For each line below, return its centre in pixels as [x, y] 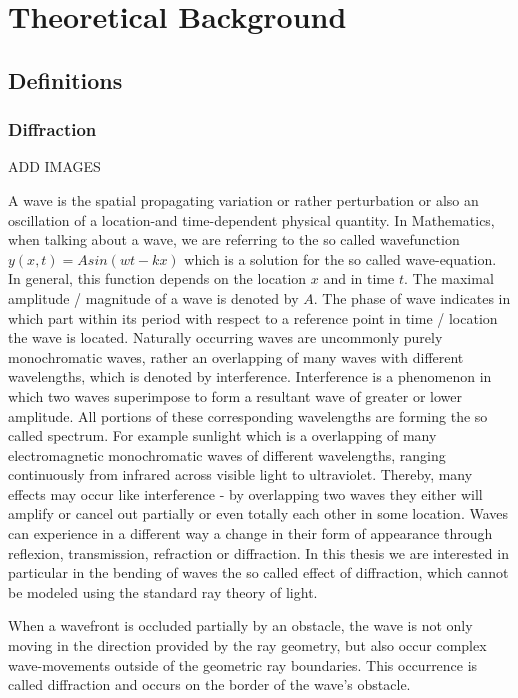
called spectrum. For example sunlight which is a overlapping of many [222, 435]
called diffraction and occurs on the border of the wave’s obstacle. [209, 684]
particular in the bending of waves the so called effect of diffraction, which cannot [258, 572]
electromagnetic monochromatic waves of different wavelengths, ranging [227, 454]
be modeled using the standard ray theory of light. [163, 591]
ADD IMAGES [54, 166]
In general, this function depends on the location [157, 278]
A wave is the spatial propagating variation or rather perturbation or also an [243, 199]
